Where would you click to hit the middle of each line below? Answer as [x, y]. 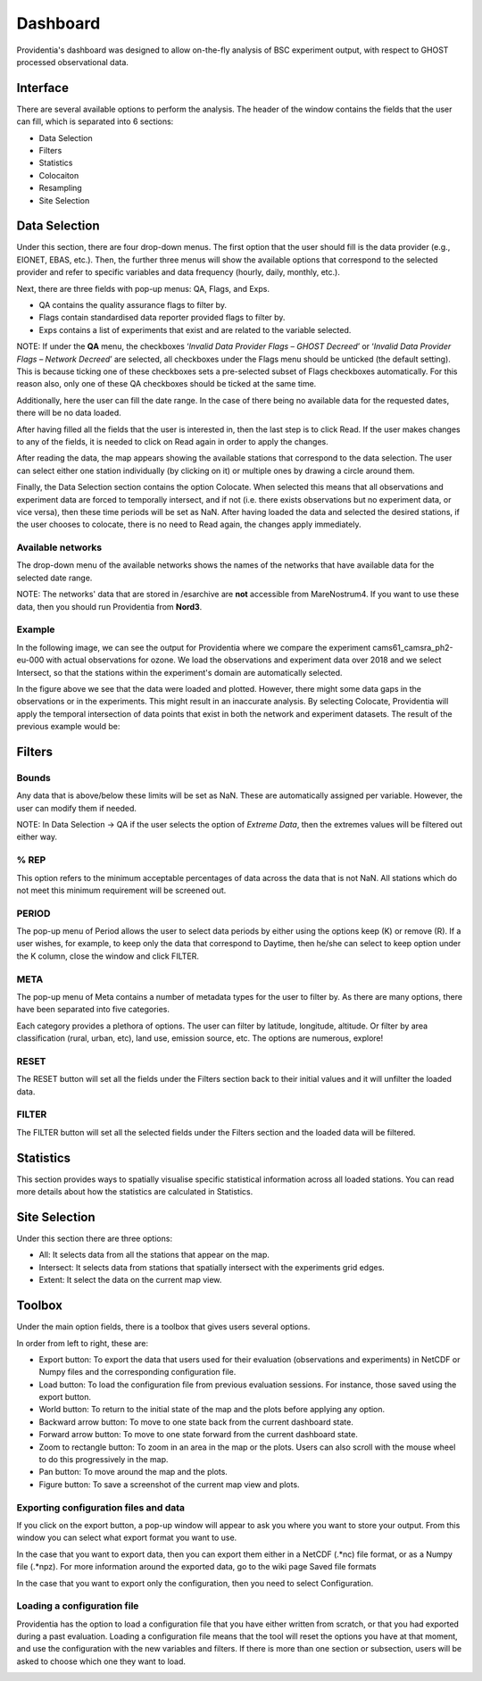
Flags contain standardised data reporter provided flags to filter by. [162, 318]
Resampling [60, 188]
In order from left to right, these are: [83, 1343]
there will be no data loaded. [69, 413]
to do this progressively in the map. [104, 1460]
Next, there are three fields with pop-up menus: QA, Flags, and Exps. [143, 288]
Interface [42, 88]
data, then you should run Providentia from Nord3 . [109, 606]
